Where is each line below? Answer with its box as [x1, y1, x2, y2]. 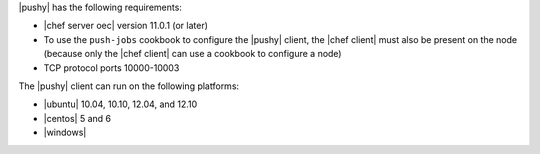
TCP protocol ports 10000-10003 [43, 61, 180, 74]
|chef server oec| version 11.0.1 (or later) [43, 20, 209, 32]
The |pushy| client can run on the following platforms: [18, 80, 240, 92]
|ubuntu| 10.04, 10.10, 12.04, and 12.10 [43, 98, 198, 110]
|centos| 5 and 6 [43, 112, 112, 124]
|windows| [43, 126, 87, 139]
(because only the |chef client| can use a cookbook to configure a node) [43, 48, 342, 60]
